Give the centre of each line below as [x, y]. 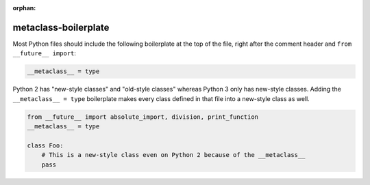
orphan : [24, 8]
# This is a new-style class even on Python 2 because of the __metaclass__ [173, 155]
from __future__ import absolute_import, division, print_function [143, 117]
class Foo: [45, 145]
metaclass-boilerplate [61, 27]
